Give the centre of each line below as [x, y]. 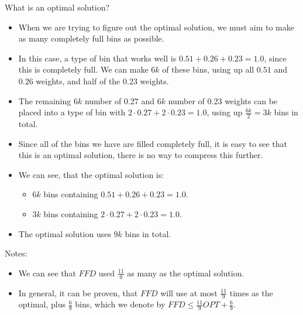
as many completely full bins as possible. [91, 38]
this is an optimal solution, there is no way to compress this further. [141, 155]
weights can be [251, 100]
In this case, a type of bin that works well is [97, 58]
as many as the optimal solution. [186, 273]
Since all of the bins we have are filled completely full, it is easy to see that [153, 143]
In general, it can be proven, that [78, 292]
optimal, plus [42, 304]
